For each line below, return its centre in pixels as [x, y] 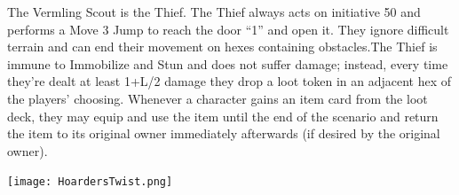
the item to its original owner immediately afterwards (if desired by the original [224, 133]
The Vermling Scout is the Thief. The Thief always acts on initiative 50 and [214, 12]
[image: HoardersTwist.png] [90, 182]
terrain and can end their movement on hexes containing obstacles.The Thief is [222, 47]
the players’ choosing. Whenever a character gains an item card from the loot [218, 98]
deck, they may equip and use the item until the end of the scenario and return [223, 116]
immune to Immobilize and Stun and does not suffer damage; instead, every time [228, 63]
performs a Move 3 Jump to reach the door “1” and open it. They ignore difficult [228, 29]
